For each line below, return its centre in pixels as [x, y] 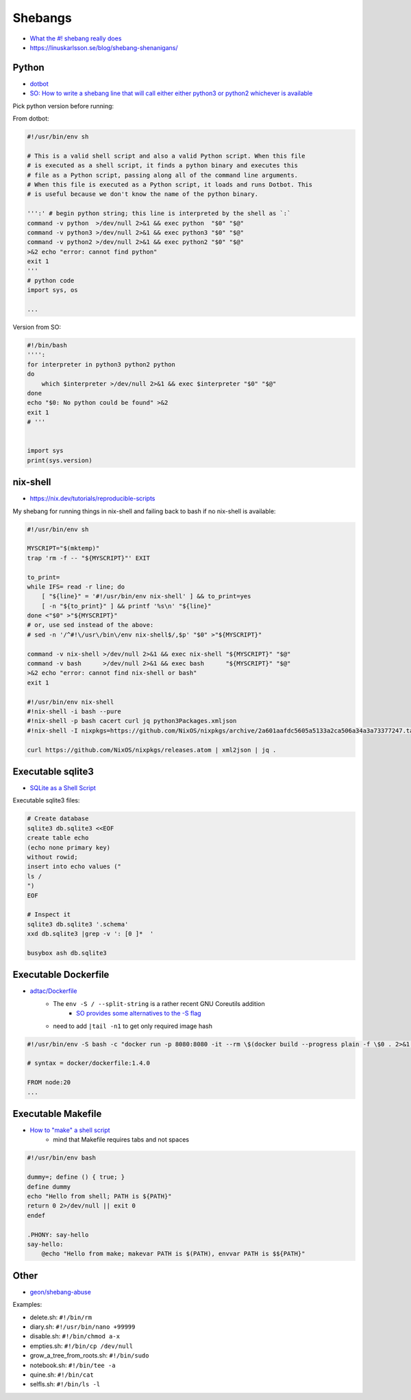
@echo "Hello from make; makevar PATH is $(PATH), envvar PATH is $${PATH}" [173, 1254]
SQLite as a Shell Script [63, 788]
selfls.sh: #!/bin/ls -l [65, 1384]
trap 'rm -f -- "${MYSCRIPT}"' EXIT [89, 558]
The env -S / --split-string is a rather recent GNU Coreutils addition [159, 1003]
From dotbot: [31, 119]
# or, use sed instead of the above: [90, 625]
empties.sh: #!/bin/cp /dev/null [82, 1346]
